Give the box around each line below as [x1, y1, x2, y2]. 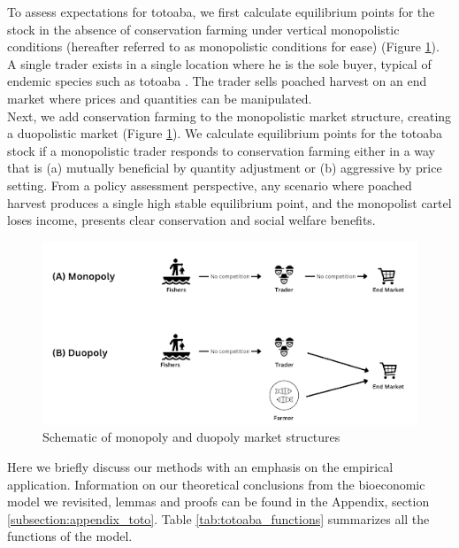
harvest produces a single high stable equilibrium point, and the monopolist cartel [7, 193, 452, 212]
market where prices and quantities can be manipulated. [7, 89, 312, 107]
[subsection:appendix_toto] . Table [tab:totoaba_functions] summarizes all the [7, 509, 430, 528]
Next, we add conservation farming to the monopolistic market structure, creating [7, 106, 452, 125]
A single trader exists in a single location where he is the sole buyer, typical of [7, 54, 432, 73]
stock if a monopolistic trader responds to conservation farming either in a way [7, 141, 436, 159]
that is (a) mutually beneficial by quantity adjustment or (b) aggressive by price [7, 158, 442, 177]
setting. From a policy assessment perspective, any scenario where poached [7, 175, 412, 194]
